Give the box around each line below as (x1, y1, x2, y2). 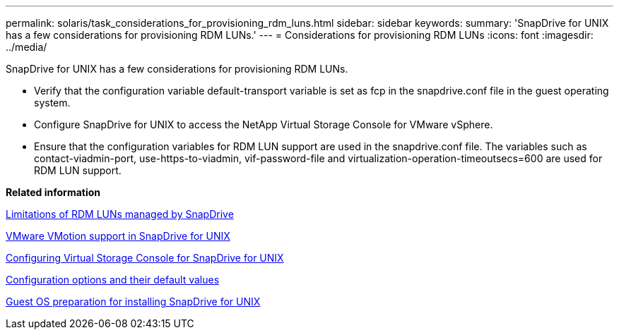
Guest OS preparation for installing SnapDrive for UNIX (6, 296, 261, 307)
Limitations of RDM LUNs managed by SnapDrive (6, 208, 234, 220)
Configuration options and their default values (6, 274, 220, 286)
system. (34, 97, 71, 109)
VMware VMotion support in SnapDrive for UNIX (6, 230, 230, 242)
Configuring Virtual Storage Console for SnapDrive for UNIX (6, 252, 284, 264)
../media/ (6, 41, 47, 53)
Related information (6, 186, 101, 198)
